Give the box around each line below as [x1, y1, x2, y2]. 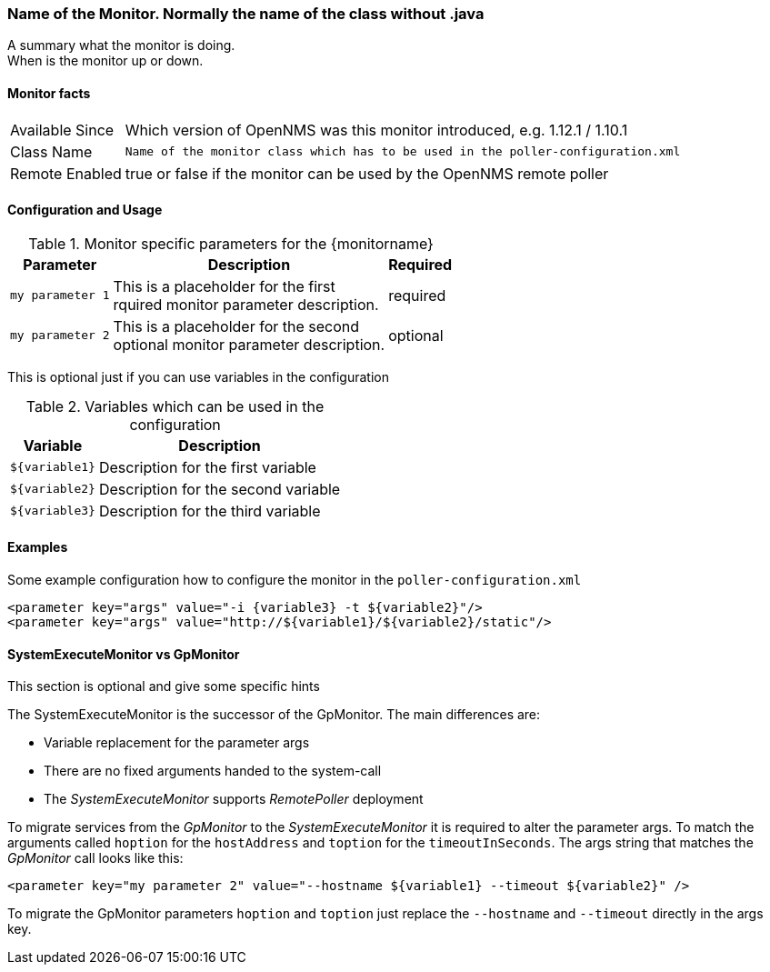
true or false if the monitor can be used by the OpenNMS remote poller [125, 164, 609, 183]
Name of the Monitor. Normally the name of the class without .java [7, 5, 485, 23]
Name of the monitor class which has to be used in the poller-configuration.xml [125, 145, 681, 159]
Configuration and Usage [7, 202, 163, 218]
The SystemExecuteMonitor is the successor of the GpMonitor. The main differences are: [7, 706, 541, 723]
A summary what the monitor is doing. [7, 37, 235, 54]
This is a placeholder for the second [113, 316, 360, 336]
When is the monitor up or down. [7, 53, 204, 69]
